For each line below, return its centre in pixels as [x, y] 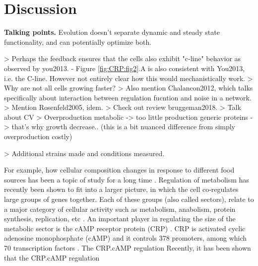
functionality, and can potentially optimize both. [78, 42]
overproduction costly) [38, 136]
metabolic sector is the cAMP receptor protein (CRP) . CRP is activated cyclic [125, 228]
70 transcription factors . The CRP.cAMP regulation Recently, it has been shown [128, 248]
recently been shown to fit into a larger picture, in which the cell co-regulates [121, 189]
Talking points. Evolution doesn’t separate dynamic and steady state [112, 32]
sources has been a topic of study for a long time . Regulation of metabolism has [127, 179]
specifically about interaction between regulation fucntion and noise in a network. [128, 97]
